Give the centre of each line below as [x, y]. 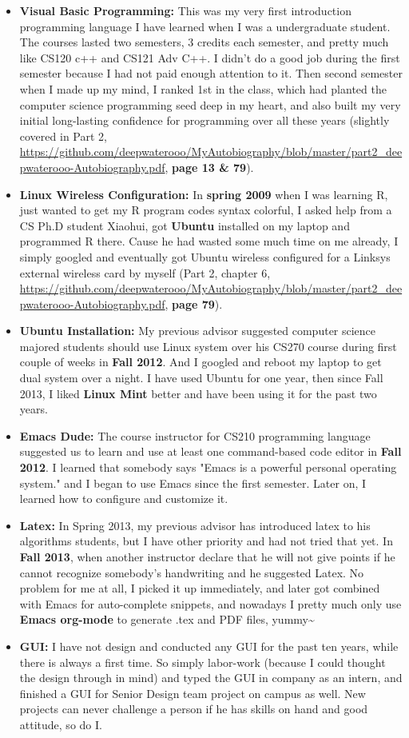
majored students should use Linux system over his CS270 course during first [208, 346]
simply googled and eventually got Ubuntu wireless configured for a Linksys [205, 256]
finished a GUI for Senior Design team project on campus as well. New [193, 693]
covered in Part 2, [63, 136]
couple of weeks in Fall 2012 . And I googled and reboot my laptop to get [201, 362]
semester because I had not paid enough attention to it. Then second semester [211, 73]
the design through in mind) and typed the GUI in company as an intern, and [211, 678]
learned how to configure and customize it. [124, 499]
